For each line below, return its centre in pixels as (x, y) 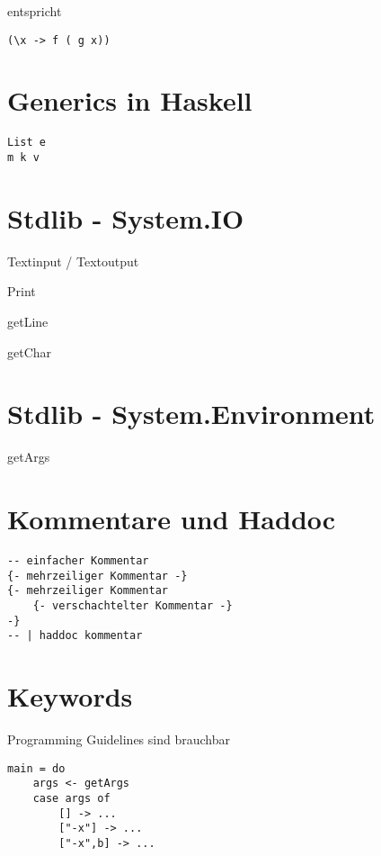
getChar (30, 351)
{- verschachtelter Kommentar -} (133, 606)
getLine (28, 321)
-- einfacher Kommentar (78, 561)
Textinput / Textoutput (73, 261)
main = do (36, 768)
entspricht (35, 11)
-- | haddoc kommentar (75, 636)
